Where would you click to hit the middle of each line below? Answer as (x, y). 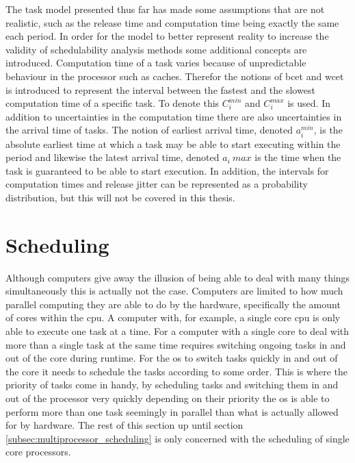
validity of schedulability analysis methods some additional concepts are (156, 49)
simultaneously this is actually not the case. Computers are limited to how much (174, 291)
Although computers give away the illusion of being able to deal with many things (178, 277)
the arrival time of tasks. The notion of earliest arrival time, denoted (149, 130)
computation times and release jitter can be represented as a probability (157, 184)
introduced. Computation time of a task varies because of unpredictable (156, 63)
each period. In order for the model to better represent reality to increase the (167, 36)
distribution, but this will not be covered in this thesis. (120, 197)
